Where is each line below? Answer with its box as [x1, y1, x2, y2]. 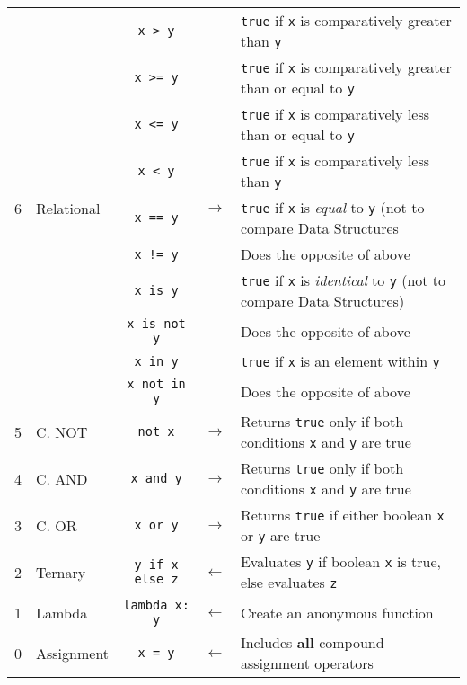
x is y [134, 283, 179, 298]
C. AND [36, 467, 88, 489]
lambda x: [123, 598, 189, 612]
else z [134, 572, 179, 586]
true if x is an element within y [240, 351, 440, 371]
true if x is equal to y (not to [240, 197, 425, 218]
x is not [127, 316, 186, 331]
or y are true [240, 525, 321, 546]
